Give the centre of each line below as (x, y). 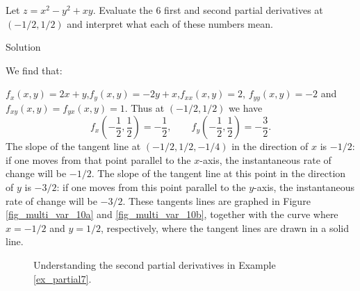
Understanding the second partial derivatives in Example (155, 265)
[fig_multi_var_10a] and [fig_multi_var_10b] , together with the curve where (172, 214)
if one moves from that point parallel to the (98, 159)
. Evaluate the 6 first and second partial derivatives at (208, 10)
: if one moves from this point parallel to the (151, 187)
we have (246, 107)
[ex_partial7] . (63, 278)
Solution (23, 47)
